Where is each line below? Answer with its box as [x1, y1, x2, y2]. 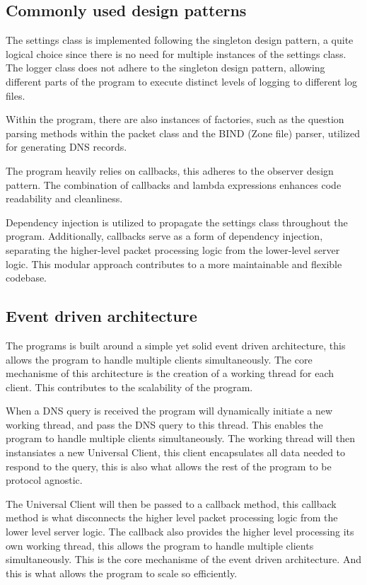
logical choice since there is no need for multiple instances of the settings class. [6, 46, 346, 61]
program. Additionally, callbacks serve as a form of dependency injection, [6, 228, 323, 243]
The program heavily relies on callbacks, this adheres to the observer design [6, 163, 334, 178]
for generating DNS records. [6, 139, 127, 154]
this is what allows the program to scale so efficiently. [6, 565, 238, 580]
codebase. [6, 270, 47, 285]
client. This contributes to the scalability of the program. [6, 379, 253, 394]
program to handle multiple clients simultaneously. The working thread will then [6, 431, 355, 446]
